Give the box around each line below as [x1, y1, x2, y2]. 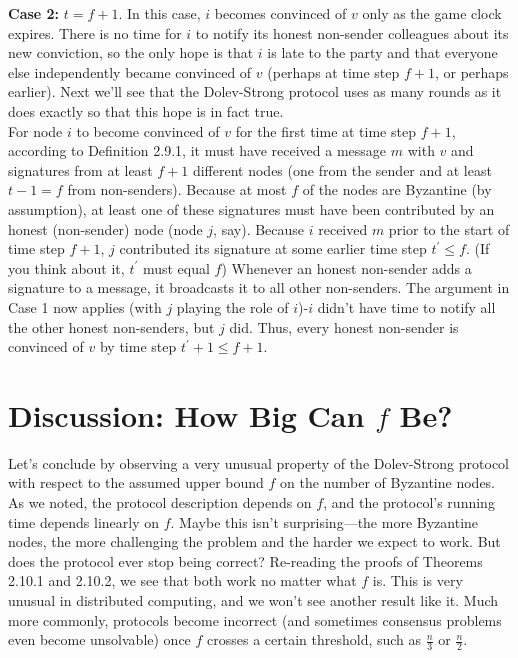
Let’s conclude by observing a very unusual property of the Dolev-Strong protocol [8, 452, 510, 473]
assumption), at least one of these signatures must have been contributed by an [8, 198, 495, 219]
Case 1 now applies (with [8, 296, 162, 317]
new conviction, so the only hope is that [8, 42, 254, 63]
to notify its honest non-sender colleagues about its [195, 22, 509, 43]
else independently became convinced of [8, 61, 252, 82]
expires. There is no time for [8, 22, 182, 43]
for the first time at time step [235, 120, 416, 141]
